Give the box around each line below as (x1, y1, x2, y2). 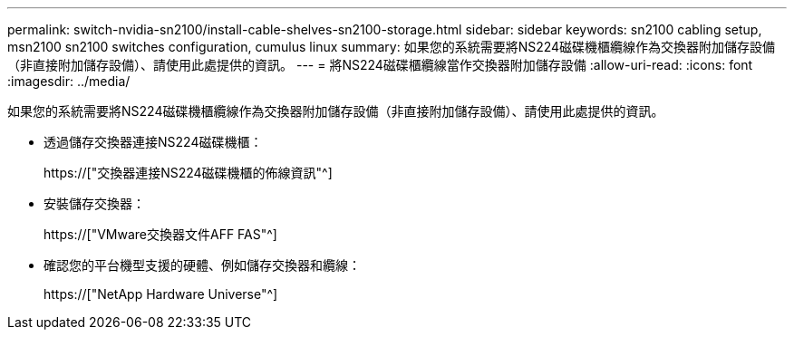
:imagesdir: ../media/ (7, 73, 131, 89)
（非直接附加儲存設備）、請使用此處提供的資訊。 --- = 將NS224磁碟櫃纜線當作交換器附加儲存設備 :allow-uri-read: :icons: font (7, 57, 753, 72)
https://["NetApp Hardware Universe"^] (44, 286, 278, 302)
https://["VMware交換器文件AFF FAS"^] (44, 226, 277, 242)
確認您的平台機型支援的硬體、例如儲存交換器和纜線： (44, 257, 361, 273)
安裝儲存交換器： (44, 196, 145, 211)
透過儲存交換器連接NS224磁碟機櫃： (44, 134, 263, 149)
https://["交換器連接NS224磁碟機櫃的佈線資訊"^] (44, 165, 333, 180)
